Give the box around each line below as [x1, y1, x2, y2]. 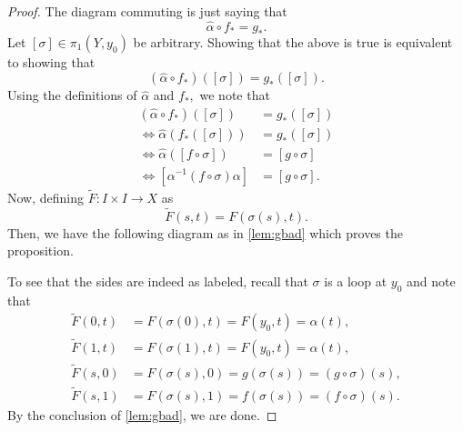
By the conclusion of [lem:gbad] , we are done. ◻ [7, 406, 277, 425]
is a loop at [324, 271, 388, 290]
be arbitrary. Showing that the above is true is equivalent [133, 32, 453, 51]
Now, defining [7, 187, 85, 206]
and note [407, 271, 456, 290]
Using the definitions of [7, 85, 137, 105]
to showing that [7, 52, 96, 71]
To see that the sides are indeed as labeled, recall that [7, 271, 308, 290]
